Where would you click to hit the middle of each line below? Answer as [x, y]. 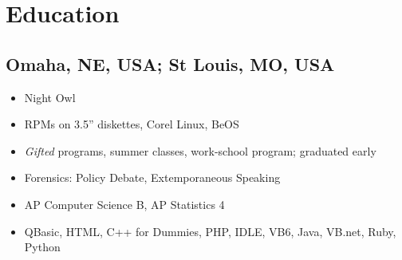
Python [42, 247]
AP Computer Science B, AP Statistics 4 [124, 204]
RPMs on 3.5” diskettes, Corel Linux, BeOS [132, 124]
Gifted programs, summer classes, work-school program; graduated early [200, 150]
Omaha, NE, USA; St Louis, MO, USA [170, 63]
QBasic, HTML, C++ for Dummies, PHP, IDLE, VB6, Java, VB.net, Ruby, [210, 231]
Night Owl [50, 97]
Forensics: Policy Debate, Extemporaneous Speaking [152, 177]
